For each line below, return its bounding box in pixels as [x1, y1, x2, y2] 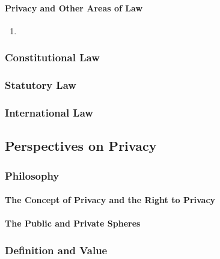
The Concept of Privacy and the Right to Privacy [5, 193, 216, 206]
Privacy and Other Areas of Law [5, 1, 143, 14]
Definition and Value [5, 242, 108, 257]
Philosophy [5, 168, 60, 183]
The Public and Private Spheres [5, 217, 141, 230]
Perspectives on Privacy [5, 136, 157, 155]
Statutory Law [5, 78, 76, 93]
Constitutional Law [5, 50, 100, 65]
